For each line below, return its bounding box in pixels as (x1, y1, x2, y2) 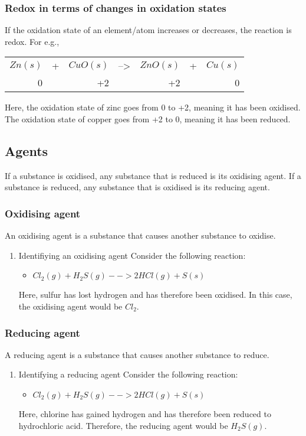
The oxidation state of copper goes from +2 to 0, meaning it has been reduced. (5, 113, 291, 125)
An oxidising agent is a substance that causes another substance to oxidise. (5, 229, 276, 242)
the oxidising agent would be (18, 300, 123, 312)
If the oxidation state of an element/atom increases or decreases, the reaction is (5, 24, 292, 36)
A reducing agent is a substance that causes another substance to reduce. (5, 348, 269, 360)
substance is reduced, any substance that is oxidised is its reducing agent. (5, 181, 270, 193)
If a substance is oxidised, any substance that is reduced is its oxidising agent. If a (5, 169, 301, 181)
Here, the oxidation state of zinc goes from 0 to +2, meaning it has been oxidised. (5, 101, 301, 113)
